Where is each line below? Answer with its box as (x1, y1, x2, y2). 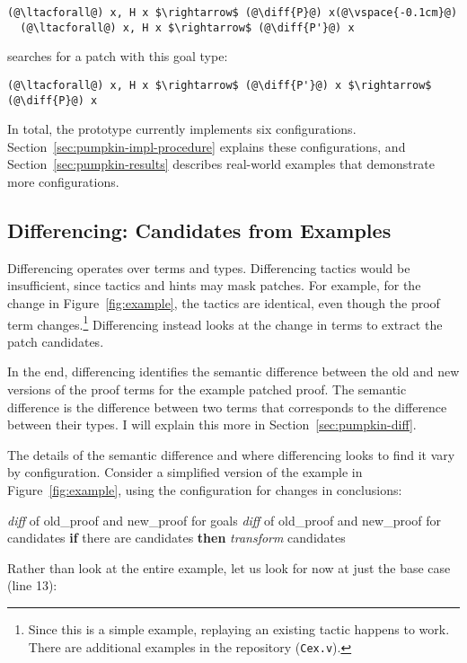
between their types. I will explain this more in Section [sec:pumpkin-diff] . (7, 415, 417, 434)
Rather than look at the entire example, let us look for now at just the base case (7, 558, 451, 577)
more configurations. (7, 172, 119, 190)
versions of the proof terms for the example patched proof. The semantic (7, 380, 407, 399)
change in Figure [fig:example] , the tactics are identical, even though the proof (7, 293, 440, 312)
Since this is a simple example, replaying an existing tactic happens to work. (28, 619, 450, 638)
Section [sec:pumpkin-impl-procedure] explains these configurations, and (7, 137, 406, 155)
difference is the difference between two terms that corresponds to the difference (7, 397, 447, 416)
